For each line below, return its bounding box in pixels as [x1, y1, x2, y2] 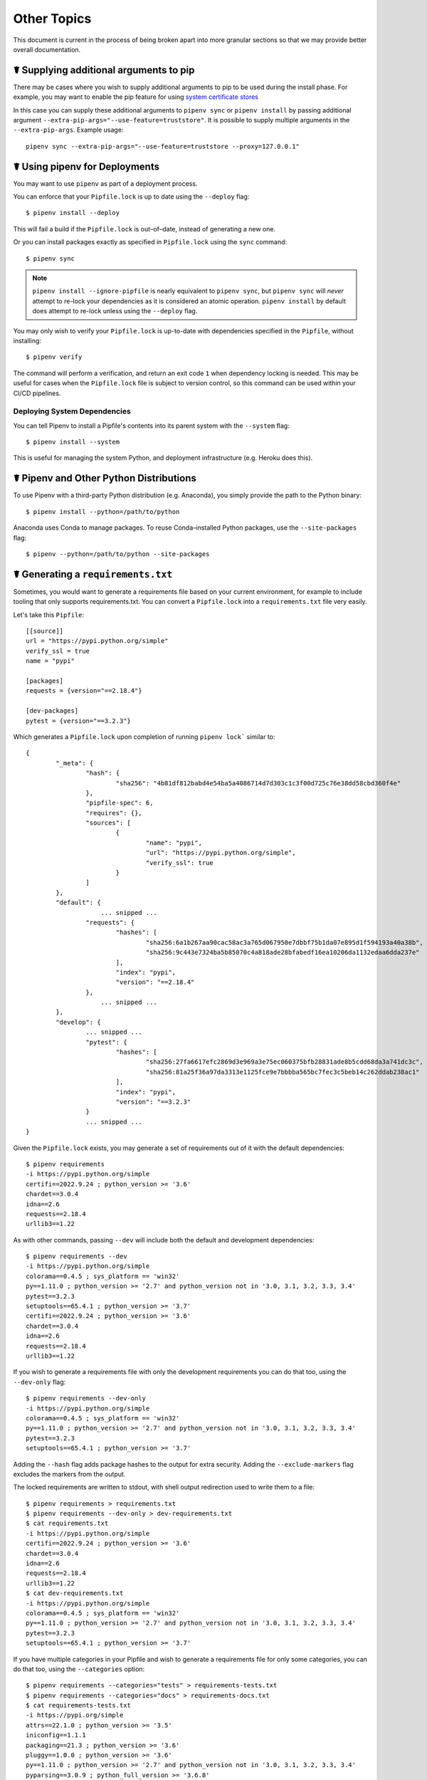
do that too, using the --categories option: [13, 1665, 145, 1673]
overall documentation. [13, 45, 81, 53]
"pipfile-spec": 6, [85, 799, 154, 807]
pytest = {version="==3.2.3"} [26, 716, 132, 725]
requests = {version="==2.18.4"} [26, 687, 142, 695]
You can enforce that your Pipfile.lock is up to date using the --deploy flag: [13, 192, 250, 201]
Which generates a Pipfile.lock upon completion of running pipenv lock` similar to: [13, 732, 275, 740]
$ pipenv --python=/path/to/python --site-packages [26, 550, 210, 558]
